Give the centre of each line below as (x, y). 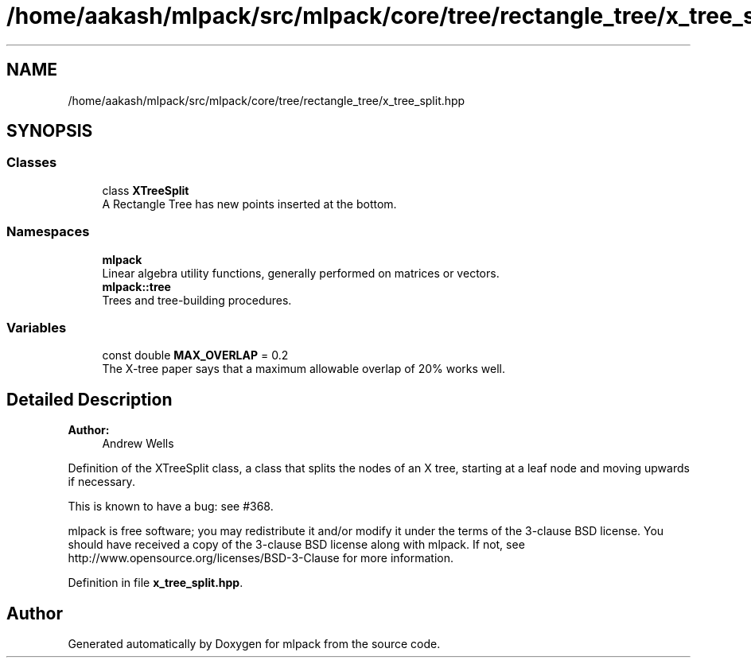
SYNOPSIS (50, 131)
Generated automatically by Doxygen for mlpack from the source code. (254, 644)
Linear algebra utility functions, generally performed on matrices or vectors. (301, 273)
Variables (37, 327)
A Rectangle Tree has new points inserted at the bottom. (249, 204)
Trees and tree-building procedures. (197, 300)
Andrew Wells (138, 444)
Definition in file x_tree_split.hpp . (156, 583)
